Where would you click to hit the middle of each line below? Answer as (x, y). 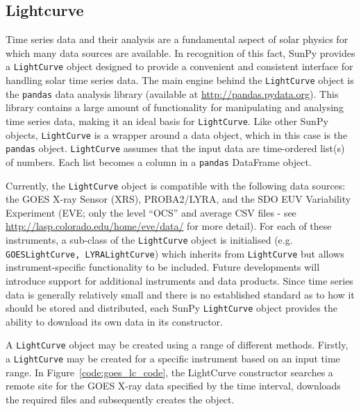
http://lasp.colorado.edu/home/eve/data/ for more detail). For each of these (169, 226)
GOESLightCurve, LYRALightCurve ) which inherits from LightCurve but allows (175, 253)
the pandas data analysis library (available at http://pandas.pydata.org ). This (172, 93)
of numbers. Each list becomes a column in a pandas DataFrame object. (159, 161)
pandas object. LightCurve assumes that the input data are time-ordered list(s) (175, 148)
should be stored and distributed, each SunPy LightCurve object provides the (171, 308)
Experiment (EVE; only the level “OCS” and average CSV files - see (151, 212)
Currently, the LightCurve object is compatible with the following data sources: (176, 185)
